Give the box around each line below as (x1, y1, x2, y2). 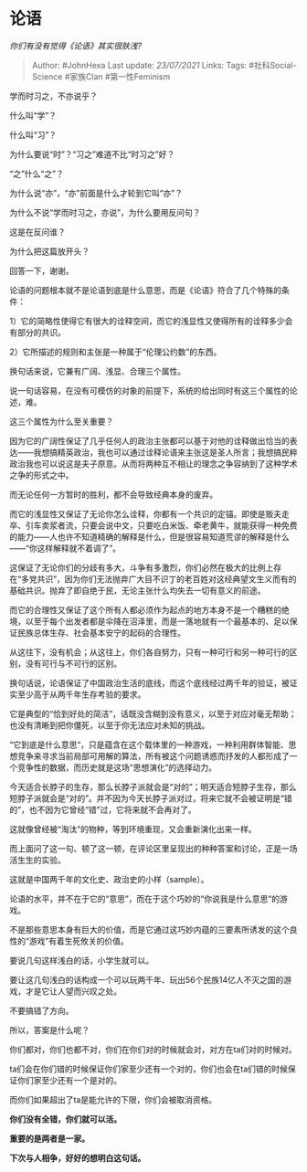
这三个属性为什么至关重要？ (9, 416, 114, 427)
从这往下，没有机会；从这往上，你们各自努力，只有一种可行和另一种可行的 (9, 646, 290, 658)
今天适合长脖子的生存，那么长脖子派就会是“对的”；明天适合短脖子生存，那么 (9, 781, 297, 792)
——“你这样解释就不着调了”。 (9, 543, 122, 554)
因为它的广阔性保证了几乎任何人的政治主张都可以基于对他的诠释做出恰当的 (9, 435, 290, 446)
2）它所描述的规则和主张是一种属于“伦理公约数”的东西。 (9, 346, 222, 357)
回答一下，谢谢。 (9, 265, 74, 276)
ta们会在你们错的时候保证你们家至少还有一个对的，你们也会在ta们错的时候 (9, 1063, 289, 1074)
